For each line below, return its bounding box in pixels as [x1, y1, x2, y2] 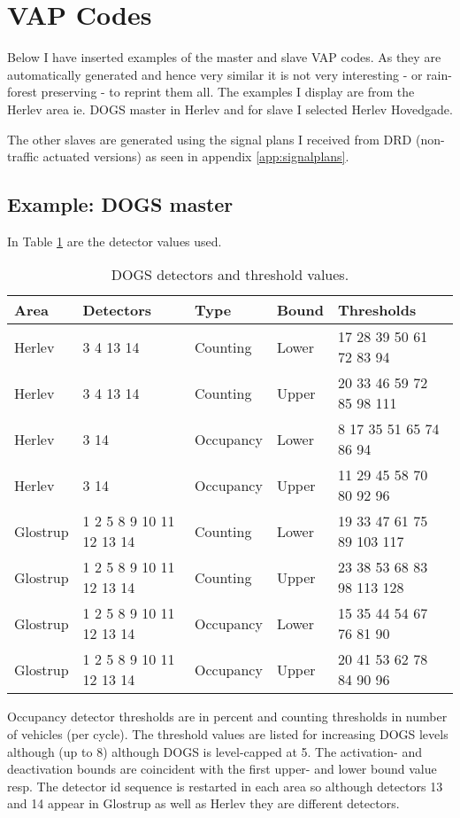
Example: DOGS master [7, 191, 234, 218]
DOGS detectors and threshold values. [111, 264, 349, 285]
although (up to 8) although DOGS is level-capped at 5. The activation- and [7, 742, 423, 760]
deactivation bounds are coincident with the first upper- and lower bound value [7, 760, 437, 778]
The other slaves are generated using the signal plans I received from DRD [7, 129, 412, 148]
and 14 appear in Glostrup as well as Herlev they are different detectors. [7, 794, 400, 813]
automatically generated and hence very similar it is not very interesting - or [7, 65, 423, 83]
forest [7, 82, 37, 101]
